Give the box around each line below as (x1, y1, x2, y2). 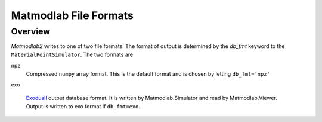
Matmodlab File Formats (11, 9, 134, 22)
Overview (11, 26, 51, 37)
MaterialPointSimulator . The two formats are (11, 51, 134, 58)
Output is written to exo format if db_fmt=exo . (26, 102, 140, 110)
